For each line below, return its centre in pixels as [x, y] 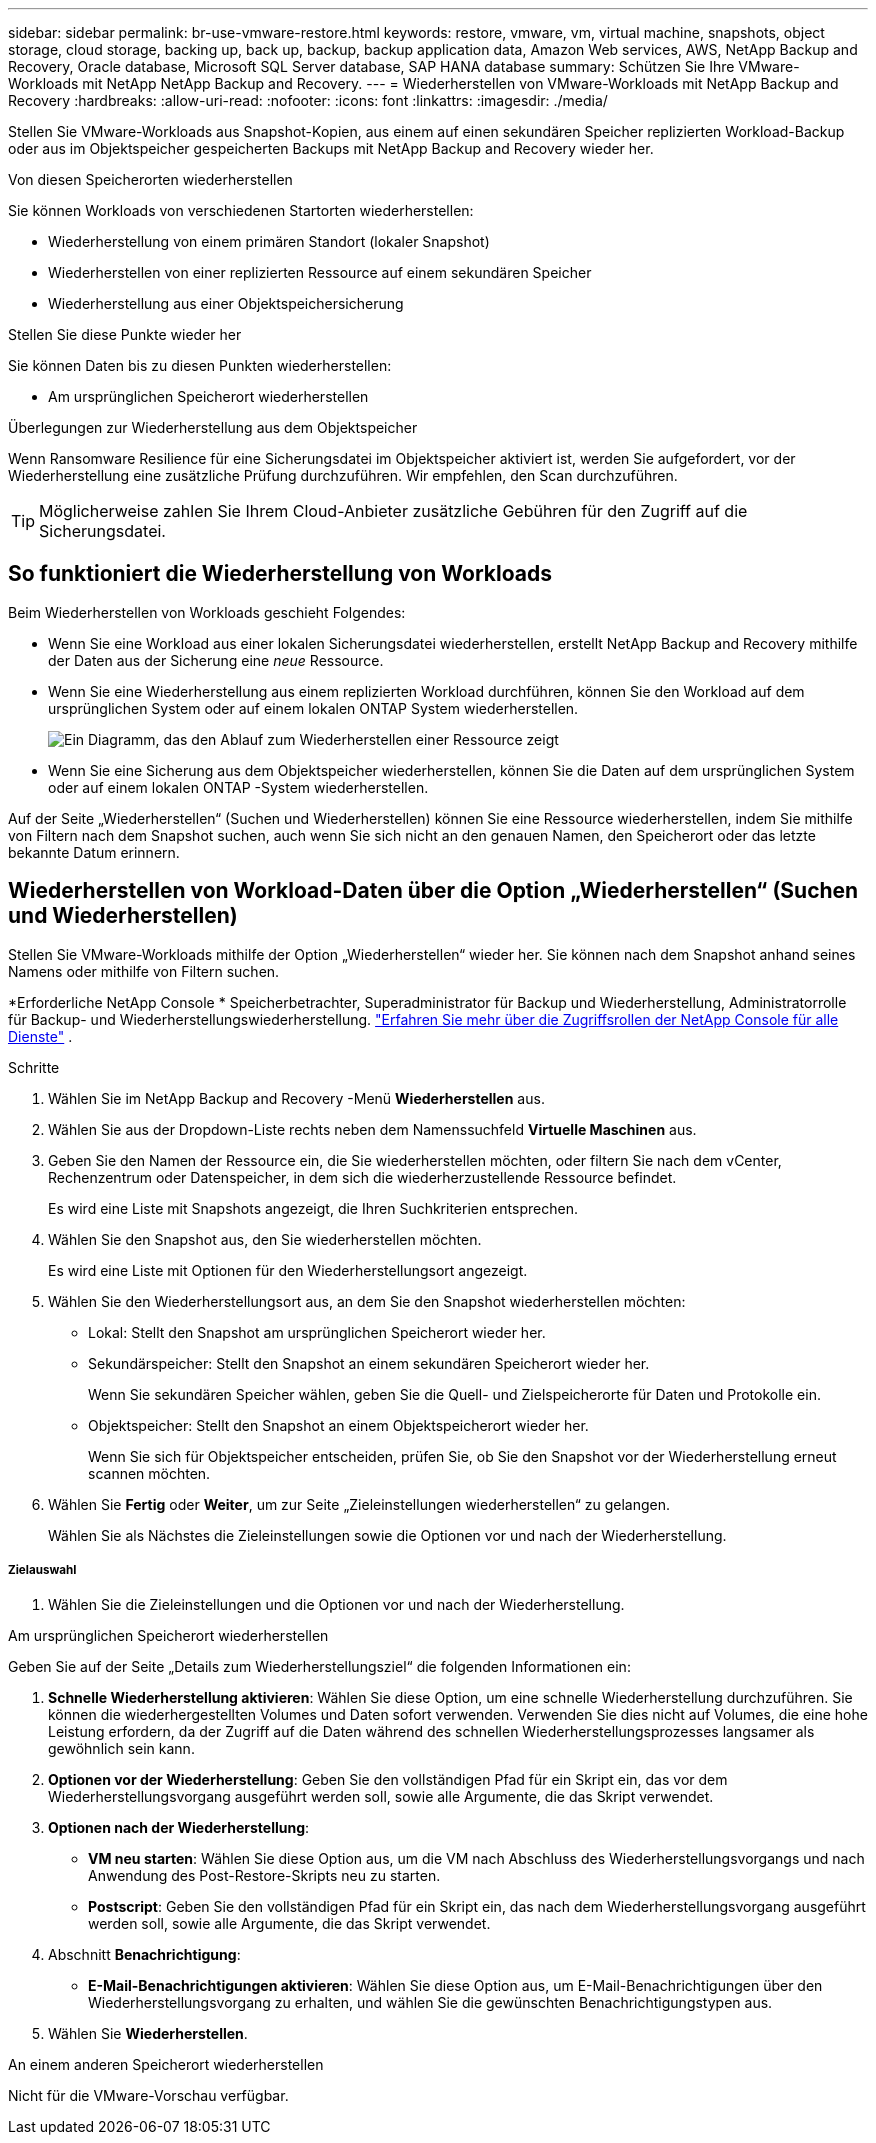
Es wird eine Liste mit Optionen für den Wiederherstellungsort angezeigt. [288, 1270]
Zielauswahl [42, 1570]
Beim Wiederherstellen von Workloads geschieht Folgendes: [207, 612]
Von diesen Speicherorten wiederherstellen [150, 179]
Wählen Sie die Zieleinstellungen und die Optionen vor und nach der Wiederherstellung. [336, 1605]
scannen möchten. [149, 1473]
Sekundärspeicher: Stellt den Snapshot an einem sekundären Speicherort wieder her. [369, 1363]
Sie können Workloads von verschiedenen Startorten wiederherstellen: [241, 210]
